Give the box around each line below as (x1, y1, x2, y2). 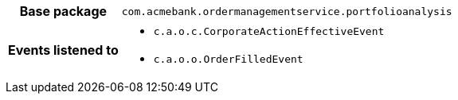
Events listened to (8, 42, 119, 58)
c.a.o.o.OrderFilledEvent (153, 53, 303, 65)
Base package (19, 3, 108, 19)
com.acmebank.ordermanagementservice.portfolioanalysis (121, 5, 452, 17)
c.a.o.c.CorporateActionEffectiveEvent (153, 25, 385, 37)
